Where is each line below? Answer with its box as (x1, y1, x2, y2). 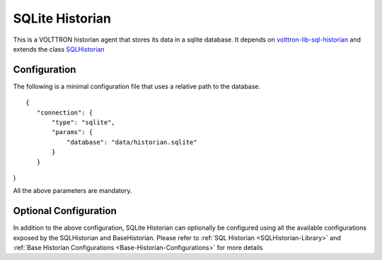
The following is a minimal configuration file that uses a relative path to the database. (13, 82, 261, 90)
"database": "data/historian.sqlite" (66, 138, 197, 146)
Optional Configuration (13, 205, 117, 217)
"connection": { (36, 108, 93, 117)
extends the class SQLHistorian (13, 45, 105, 53)
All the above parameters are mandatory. (13, 187, 132, 195)
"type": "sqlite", (52, 119, 116, 126)
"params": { (52, 128, 93, 136)
